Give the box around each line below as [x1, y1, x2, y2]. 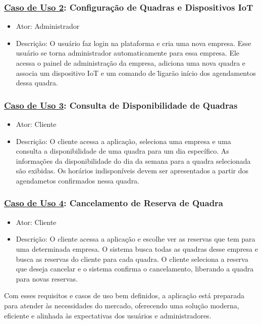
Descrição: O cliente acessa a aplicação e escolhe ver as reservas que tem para [16, 234, 255, 244]
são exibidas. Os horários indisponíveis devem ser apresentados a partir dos [16, 165, 249, 176]
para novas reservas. [16, 273, 78, 284]
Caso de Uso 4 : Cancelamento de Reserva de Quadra [4, 197, 224, 209]
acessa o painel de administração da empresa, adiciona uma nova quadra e [16, 58, 246, 68]
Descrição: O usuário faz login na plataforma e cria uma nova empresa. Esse [16, 37, 251, 48]
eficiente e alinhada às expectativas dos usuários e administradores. [4, 310, 212, 320]
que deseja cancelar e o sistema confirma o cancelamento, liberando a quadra [16, 263, 254, 274]
